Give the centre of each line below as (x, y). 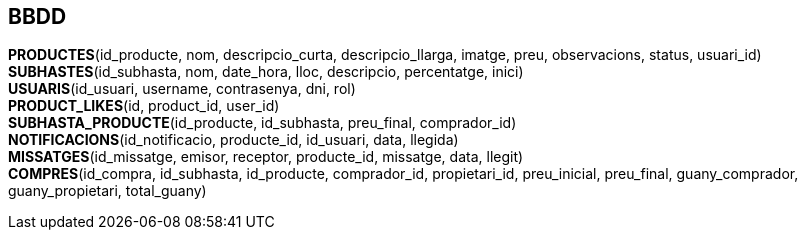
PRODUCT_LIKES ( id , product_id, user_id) (144, 106)
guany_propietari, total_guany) (107, 191)
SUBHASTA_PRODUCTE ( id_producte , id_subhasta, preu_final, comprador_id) (262, 123)
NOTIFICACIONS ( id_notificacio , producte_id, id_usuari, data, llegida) (233, 140)
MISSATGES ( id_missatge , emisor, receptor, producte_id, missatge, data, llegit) (266, 157)
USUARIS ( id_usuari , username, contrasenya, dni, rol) (182, 89)
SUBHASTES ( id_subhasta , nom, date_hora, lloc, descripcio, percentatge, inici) (266, 72)
